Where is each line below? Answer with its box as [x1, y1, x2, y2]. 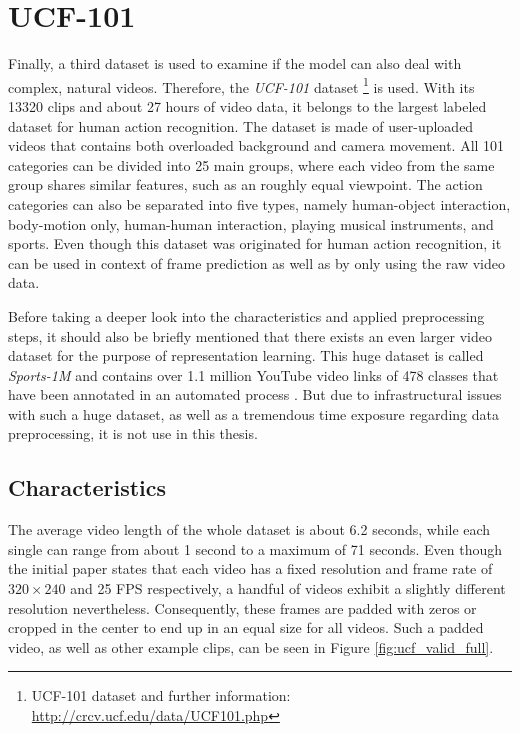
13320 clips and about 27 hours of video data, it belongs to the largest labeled [8, 95, 487, 116]
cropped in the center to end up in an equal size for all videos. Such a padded [8, 617, 484, 638]
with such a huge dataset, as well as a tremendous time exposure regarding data [8, 403, 499, 424]
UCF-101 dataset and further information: [31, 685, 291, 706]
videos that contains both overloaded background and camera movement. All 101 [8, 135, 505, 156]
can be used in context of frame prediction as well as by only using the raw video [8, 252, 506, 273]
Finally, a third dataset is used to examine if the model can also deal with [8, 53, 462, 74]
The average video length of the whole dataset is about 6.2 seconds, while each [8, 519, 491, 540]
